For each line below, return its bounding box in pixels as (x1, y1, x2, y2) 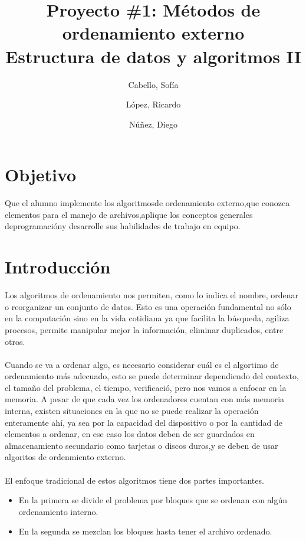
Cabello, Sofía (128, 78, 179, 90)
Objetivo (5, 162, 77, 187)
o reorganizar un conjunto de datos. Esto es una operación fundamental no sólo (5, 300, 291, 312)
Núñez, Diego (129, 118, 177, 130)
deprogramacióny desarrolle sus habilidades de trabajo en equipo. (5, 220, 241, 232)
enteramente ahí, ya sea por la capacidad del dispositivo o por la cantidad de (5, 416, 282, 428)
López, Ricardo (126, 98, 181, 110)
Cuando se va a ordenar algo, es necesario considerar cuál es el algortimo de (5, 358, 279, 370)
